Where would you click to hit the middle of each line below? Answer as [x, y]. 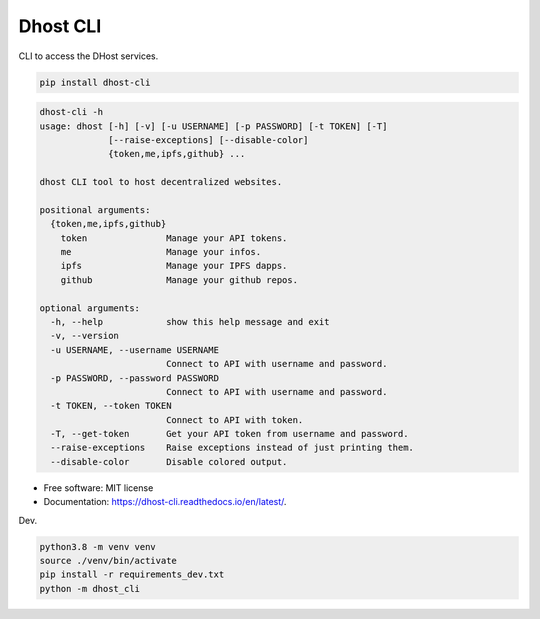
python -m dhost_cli [89, 588]
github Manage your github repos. [179, 279]
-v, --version [85, 336]
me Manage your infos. [161, 252]
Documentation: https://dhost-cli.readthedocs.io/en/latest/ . [165, 502]
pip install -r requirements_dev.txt [132, 574]
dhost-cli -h [71, 112]
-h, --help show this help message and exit [190, 321]
